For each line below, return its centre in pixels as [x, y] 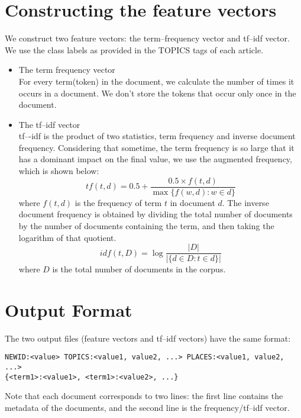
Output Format [69, 309]
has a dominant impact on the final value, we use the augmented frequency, [155, 159]
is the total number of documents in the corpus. [139, 269]
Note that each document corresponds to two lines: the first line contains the [144, 396]
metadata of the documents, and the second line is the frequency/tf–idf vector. [147, 408]
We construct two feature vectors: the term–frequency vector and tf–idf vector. [147, 38]
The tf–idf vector [49, 124]
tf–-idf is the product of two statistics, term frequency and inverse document [157, 136]
